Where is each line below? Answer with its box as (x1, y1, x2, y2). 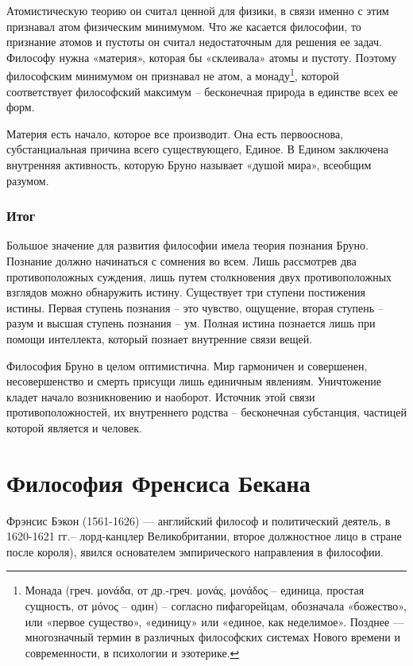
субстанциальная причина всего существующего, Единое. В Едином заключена (6, 141, 388, 157)
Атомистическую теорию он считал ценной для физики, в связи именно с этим (6, 2, 389, 18)
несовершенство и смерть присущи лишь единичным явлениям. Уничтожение (6, 373, 381, 389)
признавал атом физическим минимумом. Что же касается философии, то (6, 17, 361, 34)
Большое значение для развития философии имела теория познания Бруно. (6, 237, 369, 254)
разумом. (6, 172, 49, 188)
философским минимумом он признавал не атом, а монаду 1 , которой (6, 65, 339, 84)
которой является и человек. (6, 419, 142, 436)
